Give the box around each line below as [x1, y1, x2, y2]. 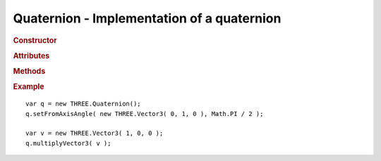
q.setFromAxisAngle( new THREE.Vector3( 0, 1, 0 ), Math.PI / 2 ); [25, 110, 264, 117]
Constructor [13, 35, 57, 45]
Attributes [13, 51, 50, 60]
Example [13, 82, 45, 91]
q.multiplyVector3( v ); [25, 139, 111, 147]
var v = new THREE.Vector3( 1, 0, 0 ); [25, 129, 164, 137]
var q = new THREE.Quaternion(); [25, 100, 141, 108]
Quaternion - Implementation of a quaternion [13, 11, 282, 26]
